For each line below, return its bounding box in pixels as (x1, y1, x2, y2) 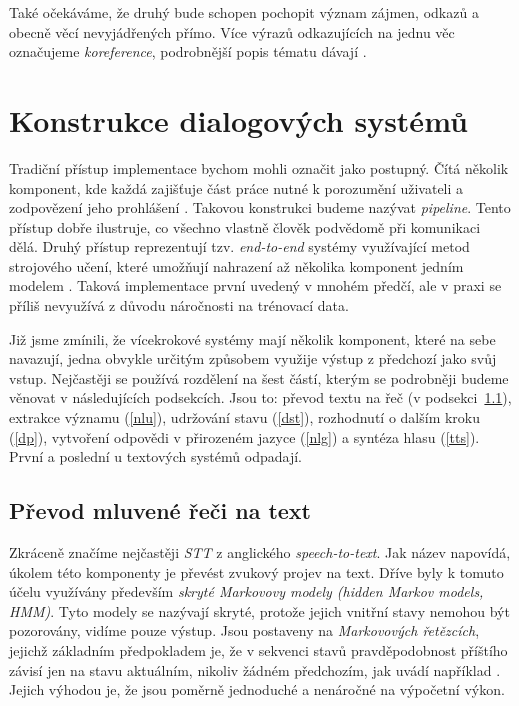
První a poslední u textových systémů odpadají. (9, 446, 302, 467)
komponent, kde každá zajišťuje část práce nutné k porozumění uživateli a (9, 177, 464, 198)
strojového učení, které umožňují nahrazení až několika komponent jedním (9, 255, 464, 276)
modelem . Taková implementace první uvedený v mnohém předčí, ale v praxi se (9, 275, 502, 296)
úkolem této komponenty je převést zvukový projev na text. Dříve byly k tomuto (9, 561, 504, 582)
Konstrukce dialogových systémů (9, 99, 468, 140)
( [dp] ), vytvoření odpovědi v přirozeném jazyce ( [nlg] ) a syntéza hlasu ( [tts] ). (9, 426, 480, 447)
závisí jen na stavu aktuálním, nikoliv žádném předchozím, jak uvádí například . (9, 659, 501, 680)
